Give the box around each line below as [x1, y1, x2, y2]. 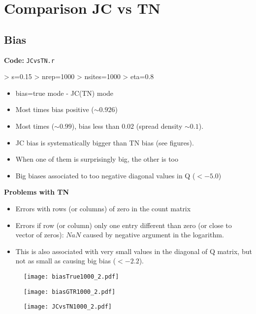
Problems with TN [4, 187, 69, 197]
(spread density [136, 121, 183, 131]
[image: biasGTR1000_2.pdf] [24, 288, 116, 295]
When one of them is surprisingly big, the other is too [15, 154, 179, 164]
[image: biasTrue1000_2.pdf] [24, 273, 119, 280]
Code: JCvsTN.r [4, 55, 55, 65]
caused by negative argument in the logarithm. [83, 229, 224, 240]
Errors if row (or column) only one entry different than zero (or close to [15, 220, 232, 230]
